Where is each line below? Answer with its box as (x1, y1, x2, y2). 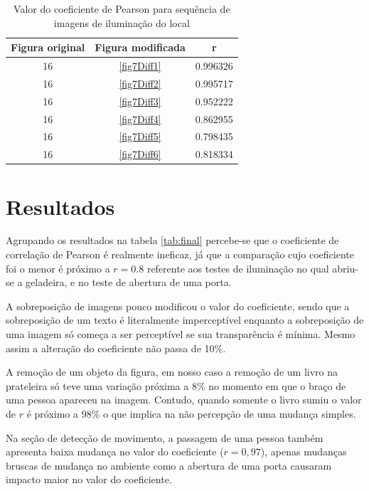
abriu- (332, 260, 358, 275)
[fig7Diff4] (119, 111, 161, 126)
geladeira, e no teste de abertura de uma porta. (26, 275, 232, 290)
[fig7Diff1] (119, 58, 161, 73)
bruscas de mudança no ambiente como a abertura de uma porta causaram (6, 458, 332, 472)
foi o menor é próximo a (6, 260, 110, 275)
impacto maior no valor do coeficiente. (6, 472, 172, 487)
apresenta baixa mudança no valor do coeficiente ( (6, 444, 224, 459)
